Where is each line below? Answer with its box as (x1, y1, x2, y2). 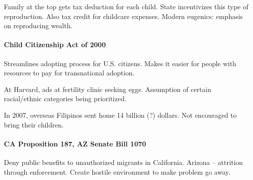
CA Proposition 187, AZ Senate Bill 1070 (4, 138, 146, 148)
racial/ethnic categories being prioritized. (4, 93, 126, 104)
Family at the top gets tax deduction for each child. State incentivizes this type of (4, 1, 249, 11)
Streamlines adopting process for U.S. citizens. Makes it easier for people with (4, 58, 236, 68)
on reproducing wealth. (4, 20, 72, 31)
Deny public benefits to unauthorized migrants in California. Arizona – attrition (4, 157, 243, 167)
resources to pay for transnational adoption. (4, 68, 135, 78)
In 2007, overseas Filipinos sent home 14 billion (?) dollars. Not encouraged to (4, 109, 237, 120)
